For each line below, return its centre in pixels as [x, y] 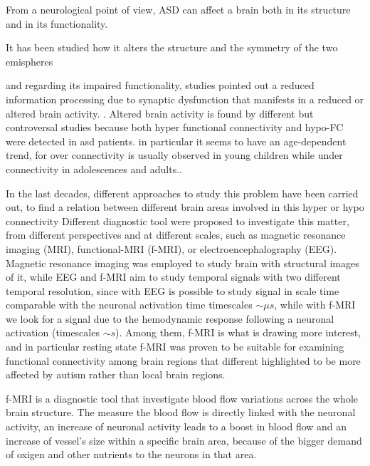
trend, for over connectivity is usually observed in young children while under [174, 155]
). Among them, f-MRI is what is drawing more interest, [238, 332]
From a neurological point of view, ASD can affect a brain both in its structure [178, 9]
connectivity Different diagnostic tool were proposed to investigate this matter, [178, 221]
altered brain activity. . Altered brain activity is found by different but [160, 113]
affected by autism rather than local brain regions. [116, 374]
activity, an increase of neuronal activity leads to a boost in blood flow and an [176, 426]
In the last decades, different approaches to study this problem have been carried [182, 193]
